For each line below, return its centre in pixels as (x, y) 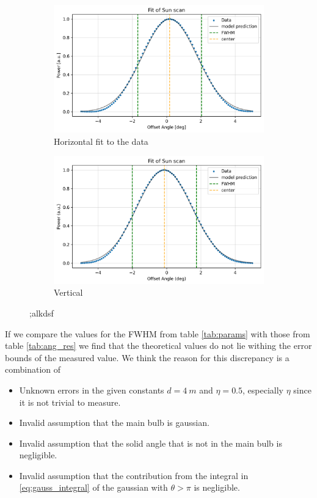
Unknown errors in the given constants (92, 390)
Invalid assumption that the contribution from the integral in (134, 475)
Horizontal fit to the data (101, 141)
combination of (33, 369)
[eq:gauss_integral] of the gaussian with (93, 487)
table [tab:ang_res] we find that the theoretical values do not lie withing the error (158, 346)
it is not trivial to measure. (70, 402)
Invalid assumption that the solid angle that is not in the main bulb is (151, 443)
